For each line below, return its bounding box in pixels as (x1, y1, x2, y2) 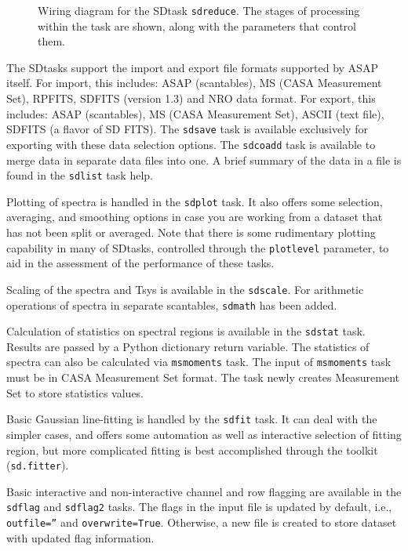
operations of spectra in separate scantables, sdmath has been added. (6, 296, 337, 313)
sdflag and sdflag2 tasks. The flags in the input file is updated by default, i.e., (6, 498, 392, 515)
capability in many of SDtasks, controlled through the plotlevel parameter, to (6, 239, 389, 256)
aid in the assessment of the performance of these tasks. (6, 255, 275, 271)
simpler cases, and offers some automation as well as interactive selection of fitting (6, 426, 402, 442)
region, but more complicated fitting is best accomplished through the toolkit (6, 441, 378, 458)
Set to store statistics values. (6, 384, 144, 401)
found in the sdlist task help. (6, 167, 153, 183)
